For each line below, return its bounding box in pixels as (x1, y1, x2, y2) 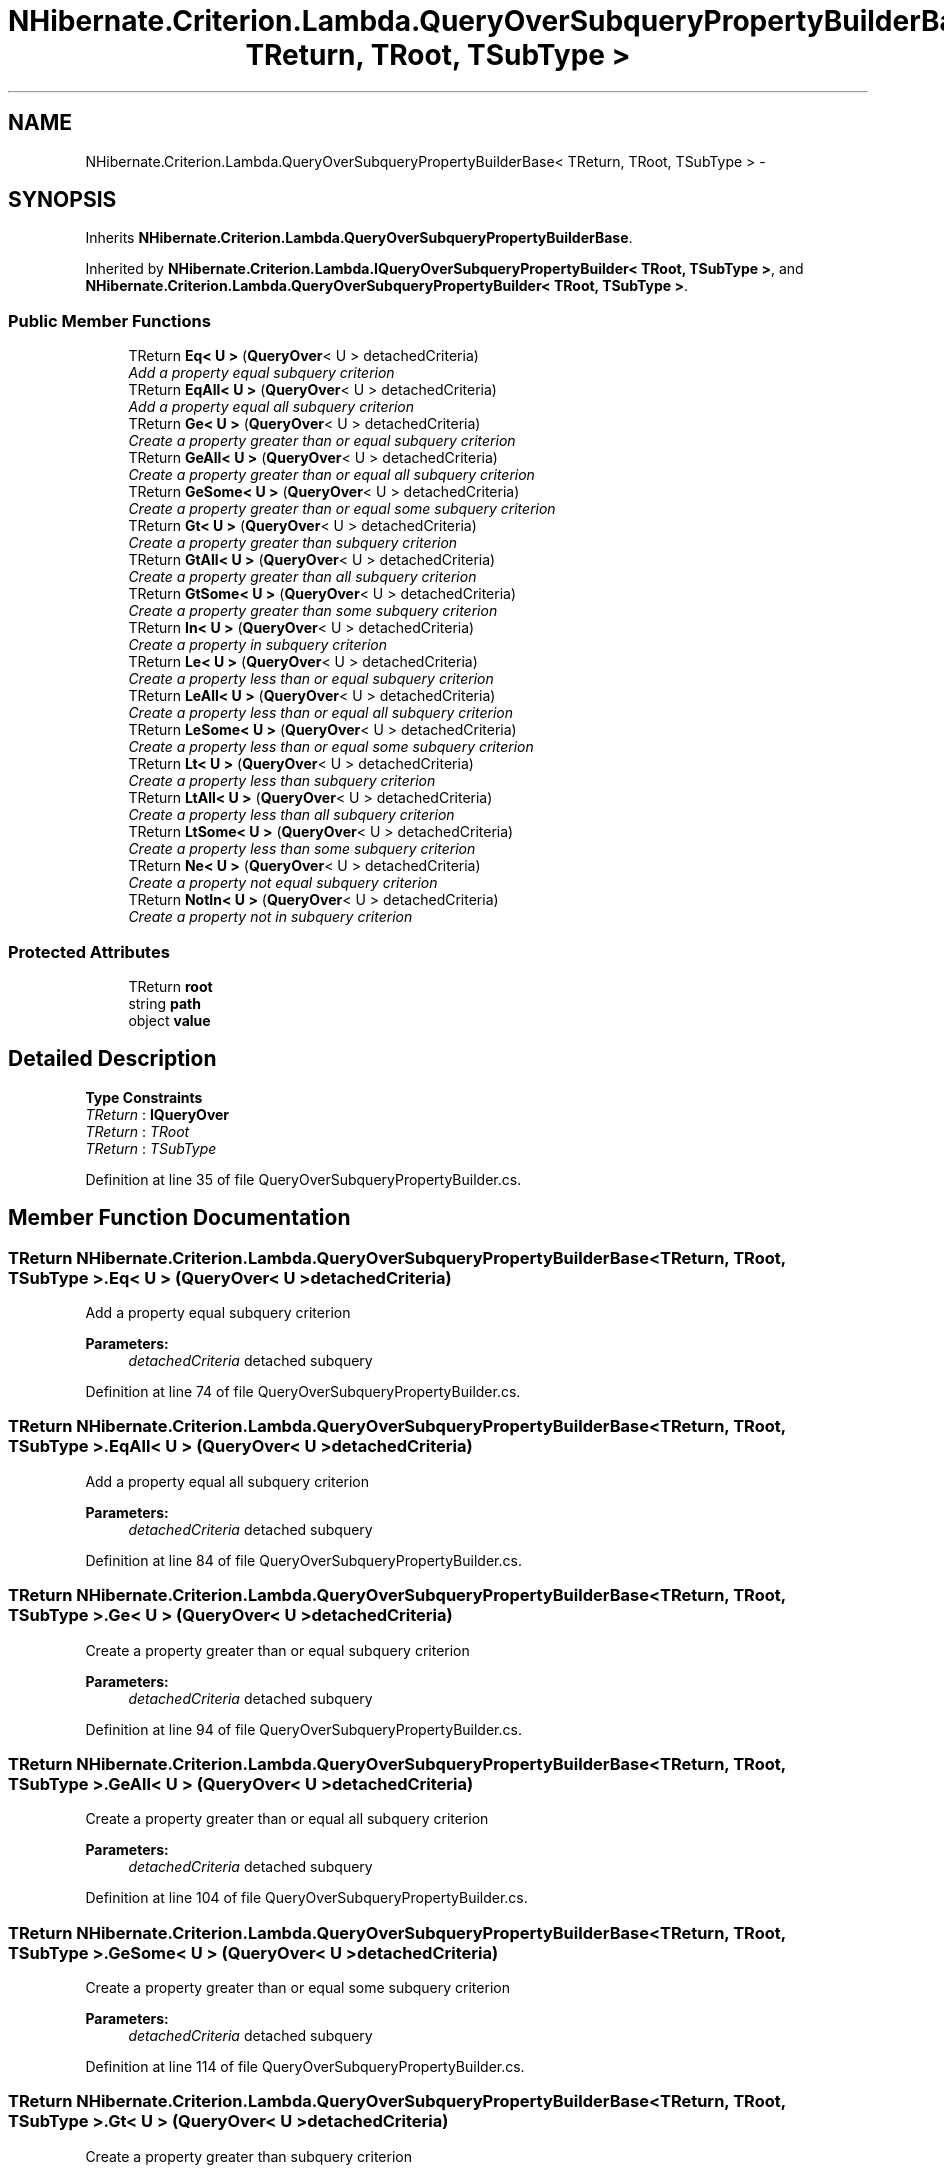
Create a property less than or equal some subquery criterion (128, 738, 534, 756)
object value (128, 1011, 211, 1029)
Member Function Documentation (8, 1205, 351, 1231)
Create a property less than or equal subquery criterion (128, 670, 494, 688)
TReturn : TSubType (85, 1139, 217, 1157)
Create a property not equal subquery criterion (128, 874, 438, 892)
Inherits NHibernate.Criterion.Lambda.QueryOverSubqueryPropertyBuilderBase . (85, 229, 633, 247)
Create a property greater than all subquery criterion (128, 568, 477, 586)
